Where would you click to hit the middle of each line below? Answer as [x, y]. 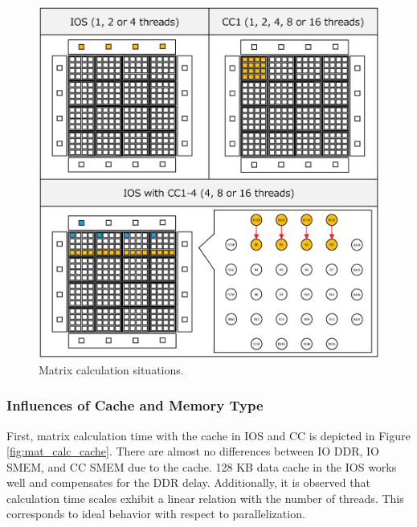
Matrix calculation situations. [111, 369]
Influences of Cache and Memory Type [135, 405]
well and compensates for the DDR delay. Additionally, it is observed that [188, 482]
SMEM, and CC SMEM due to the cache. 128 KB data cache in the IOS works [202, 466]
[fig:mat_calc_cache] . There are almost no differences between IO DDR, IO [193, 451]
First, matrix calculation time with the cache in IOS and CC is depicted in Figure [208, 435]
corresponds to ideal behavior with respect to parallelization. [156, 514]
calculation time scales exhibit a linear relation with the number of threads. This [205, 498]
